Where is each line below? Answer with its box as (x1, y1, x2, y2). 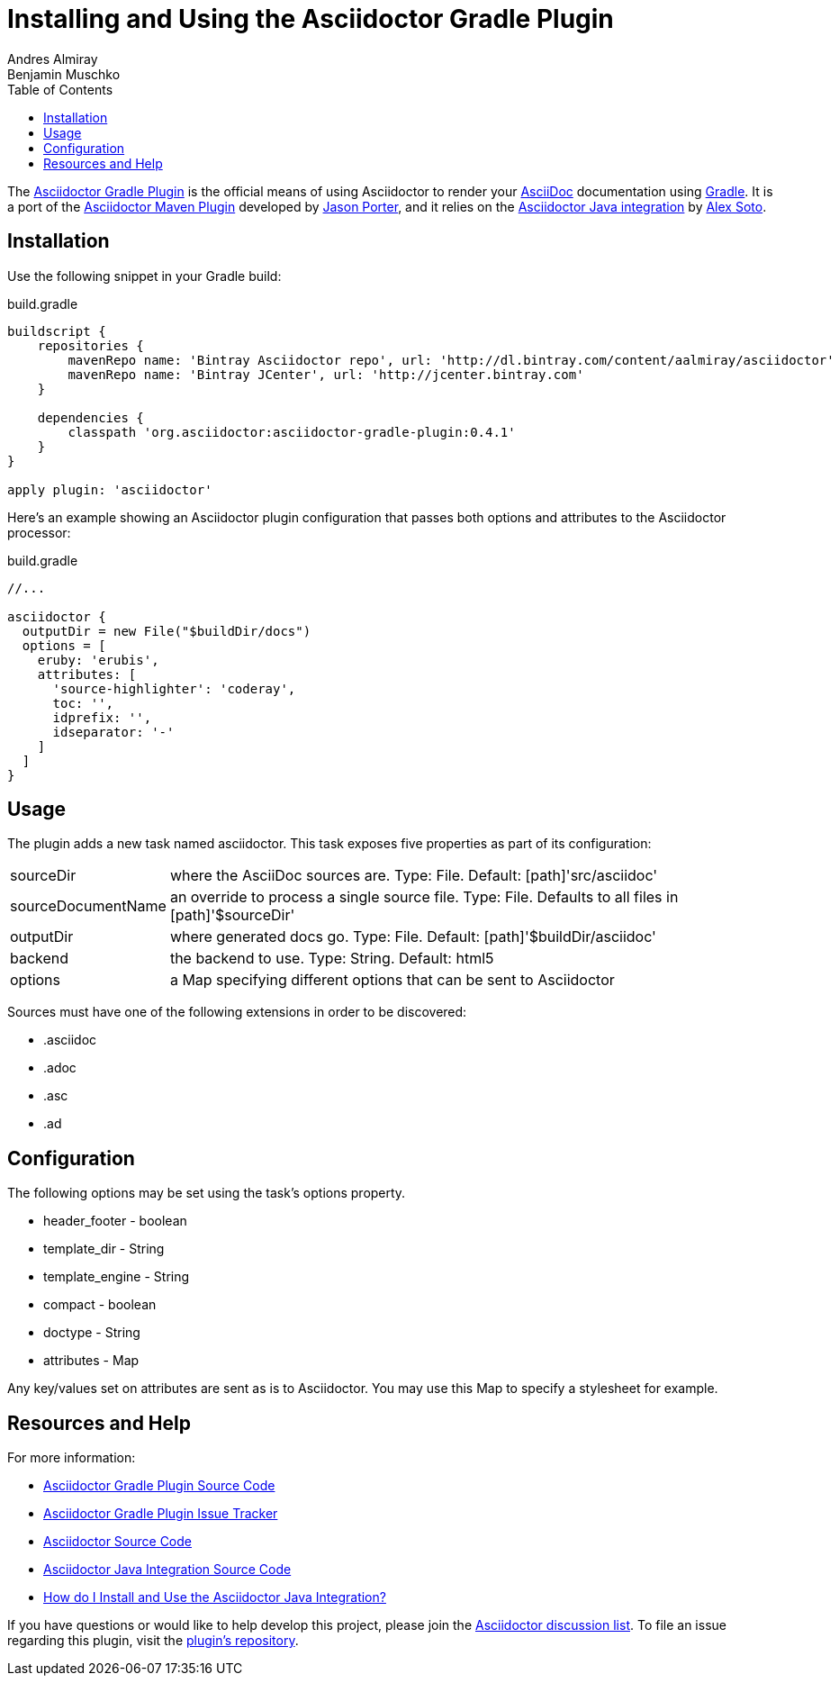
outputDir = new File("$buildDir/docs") (22, 623, 311, 638)
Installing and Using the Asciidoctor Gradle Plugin (7, 4, 614, 34)
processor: (7, 524, 71, 540)
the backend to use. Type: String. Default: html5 (169, 949, 494, 968)
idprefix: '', (52, 710, 152, 725)
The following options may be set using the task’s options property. (7, 1185, 406, 1201)
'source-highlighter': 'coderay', (52, 681, 296, 696)
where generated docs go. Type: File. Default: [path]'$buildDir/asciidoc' (169, 927, 656, 946)
